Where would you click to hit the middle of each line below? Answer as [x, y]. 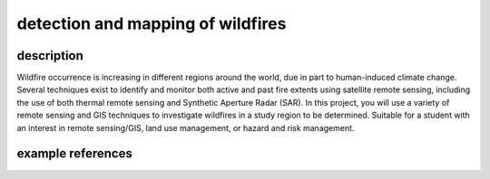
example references [75, 154]
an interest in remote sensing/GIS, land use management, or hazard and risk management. [186, 127]
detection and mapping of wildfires [152, 24]
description [50, 56]
